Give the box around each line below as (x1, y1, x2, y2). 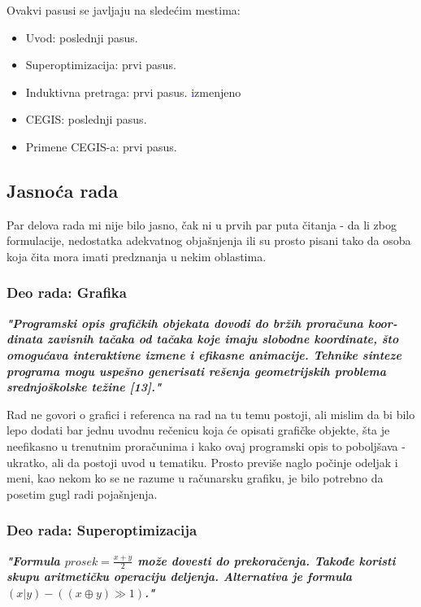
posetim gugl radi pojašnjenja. (7, 485, 158, 502)
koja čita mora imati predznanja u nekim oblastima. (7, 247, 267, 264)
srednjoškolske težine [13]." (7, 378, 162, 395)
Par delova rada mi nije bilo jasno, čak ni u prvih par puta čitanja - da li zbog (7, 216, 397, 233)
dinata (7, 330, 43, 347)
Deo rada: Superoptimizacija (7, 520, 197, 540)
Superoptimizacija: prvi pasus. (25, 56, 176, 73)
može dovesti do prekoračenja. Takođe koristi (137, 552, 396, 569)
